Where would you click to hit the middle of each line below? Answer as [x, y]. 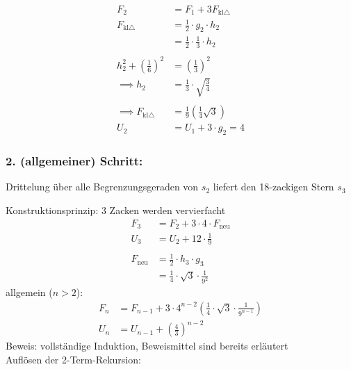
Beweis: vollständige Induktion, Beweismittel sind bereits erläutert [147, 346]
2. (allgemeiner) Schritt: [74, 161]
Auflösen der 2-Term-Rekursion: [73, 360]
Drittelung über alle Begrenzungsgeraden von [102, 187]
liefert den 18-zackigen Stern [274, 187]
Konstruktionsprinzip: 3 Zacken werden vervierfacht [116, 210]
